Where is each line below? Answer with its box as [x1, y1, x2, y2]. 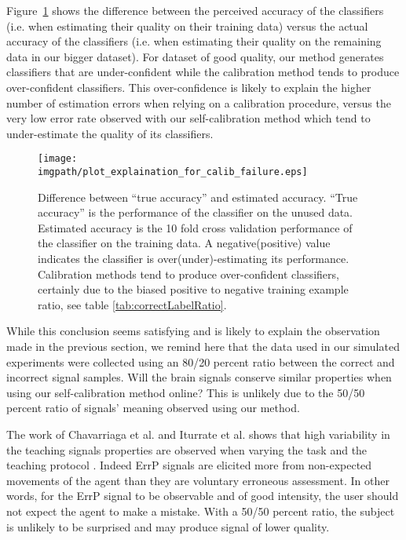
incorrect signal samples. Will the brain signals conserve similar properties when [6, 369, 392, 385]
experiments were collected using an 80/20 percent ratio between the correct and [6, 353, 395, 370]
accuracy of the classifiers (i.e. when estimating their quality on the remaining [6, 33, 382, 49]
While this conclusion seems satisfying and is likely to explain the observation [6, 323, 380, 339]
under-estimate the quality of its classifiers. [6, 125, 214, 141]
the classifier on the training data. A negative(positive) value [38, 235, 331, 251]
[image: [38, 153, 78, 165]
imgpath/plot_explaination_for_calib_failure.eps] [38, 166, 308, 177]
